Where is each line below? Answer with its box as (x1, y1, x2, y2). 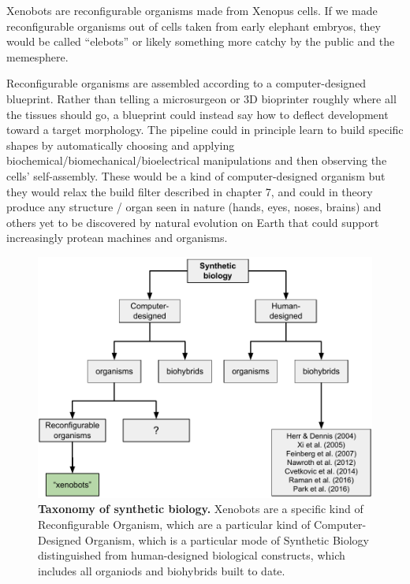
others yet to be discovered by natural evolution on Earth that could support (6, 214, 379, 230)
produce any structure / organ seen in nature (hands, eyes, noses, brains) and (6, 199, 382, 215)
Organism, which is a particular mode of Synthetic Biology (84, 531, 369, 548)
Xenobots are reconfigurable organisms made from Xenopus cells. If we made (6, 2, 378, 18)
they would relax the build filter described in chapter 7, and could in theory (6, 183, 373, 199)
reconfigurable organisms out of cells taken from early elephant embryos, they (6, 17, 381, 34)
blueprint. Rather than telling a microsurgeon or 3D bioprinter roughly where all (6, 90, 397, 106)
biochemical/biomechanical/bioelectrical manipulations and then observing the (6, 152, 387, 169)
